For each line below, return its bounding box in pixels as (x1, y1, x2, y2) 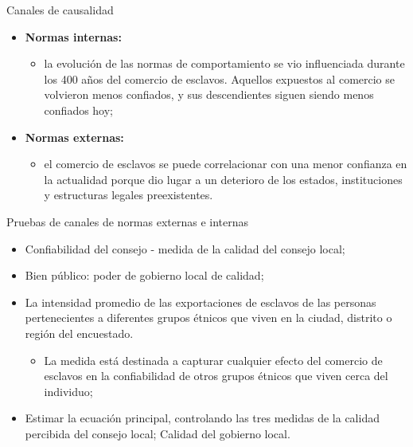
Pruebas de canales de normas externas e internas (6, 213, 249, 229)
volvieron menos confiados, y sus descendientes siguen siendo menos (44, 86, 374, 103)
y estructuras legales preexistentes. (44, 186, 213, 203)
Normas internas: (25, 28, 122, 45)
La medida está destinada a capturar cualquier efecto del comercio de (44, 351, 383, 368)
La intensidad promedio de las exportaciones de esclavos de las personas (25, 293, 376, 310)
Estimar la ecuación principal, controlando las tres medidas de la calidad (25, 410, 380, 426)
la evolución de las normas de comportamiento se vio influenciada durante (44, 55, 405, 72)
